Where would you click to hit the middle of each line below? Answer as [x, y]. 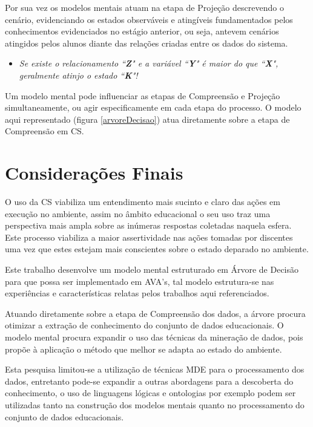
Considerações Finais [94, 173]
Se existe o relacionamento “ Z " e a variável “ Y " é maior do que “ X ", [149, 63]
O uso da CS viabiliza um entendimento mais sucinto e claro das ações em [143, 202]
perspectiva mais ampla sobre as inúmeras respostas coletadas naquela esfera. [148, 225]
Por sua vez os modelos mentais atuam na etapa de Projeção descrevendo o [144, 7]
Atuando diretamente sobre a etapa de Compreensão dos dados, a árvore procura [155, 313]
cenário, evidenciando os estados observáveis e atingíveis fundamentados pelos [149, 19]
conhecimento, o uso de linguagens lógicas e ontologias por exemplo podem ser [150, 393]
